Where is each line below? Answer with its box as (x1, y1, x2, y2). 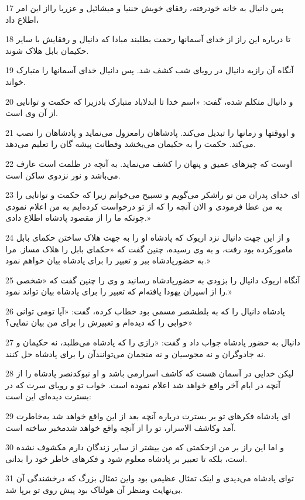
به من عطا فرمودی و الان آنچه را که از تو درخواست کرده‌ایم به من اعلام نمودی (5, 200, 282, 212)
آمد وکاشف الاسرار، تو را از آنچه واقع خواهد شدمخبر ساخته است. (5, 421, 236, 433)
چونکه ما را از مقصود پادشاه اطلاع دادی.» (5, 211, 151, 224)
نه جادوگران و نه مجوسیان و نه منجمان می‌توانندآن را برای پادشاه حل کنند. (5, 347, 266, 359)
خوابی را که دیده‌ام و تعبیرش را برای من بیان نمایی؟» (5, 316, 193, 328)
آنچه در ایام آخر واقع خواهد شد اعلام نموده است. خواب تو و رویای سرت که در (5, 378, 280, 391)
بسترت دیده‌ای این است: (5, 390, 91, 402)
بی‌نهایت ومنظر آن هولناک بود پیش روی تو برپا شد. (5, 484, 183, 495)
